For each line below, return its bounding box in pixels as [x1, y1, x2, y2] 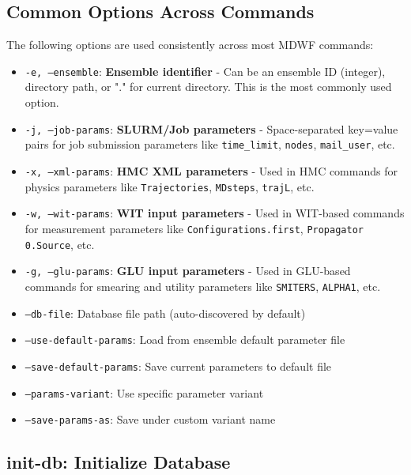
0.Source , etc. [25, 236, 95, 252]
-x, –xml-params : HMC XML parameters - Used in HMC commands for [25, 162, 398, 179]
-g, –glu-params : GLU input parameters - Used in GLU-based [25, 262, 351, 279]
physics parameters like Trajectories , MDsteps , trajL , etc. [25, 178, 315, 194]
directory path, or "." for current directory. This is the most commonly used [25, 78, 392, 95]
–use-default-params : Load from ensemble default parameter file [25, 331, 345, 348]
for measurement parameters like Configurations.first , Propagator [25, 220, 364, 236]
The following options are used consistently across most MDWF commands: [6, 36, 374, 53]
